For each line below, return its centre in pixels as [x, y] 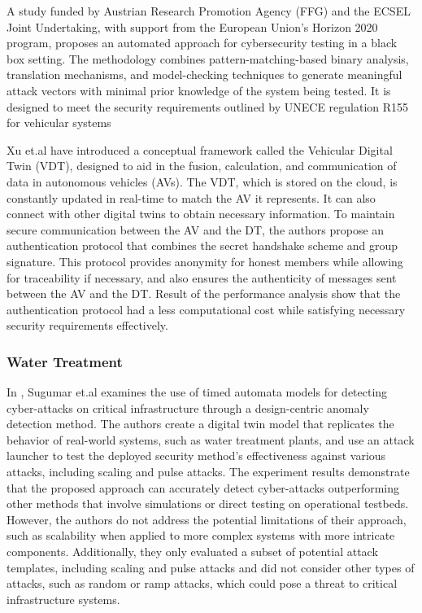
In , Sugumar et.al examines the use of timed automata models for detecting [197, 392]
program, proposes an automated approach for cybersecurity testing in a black [202, 43]
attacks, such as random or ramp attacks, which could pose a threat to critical [202, 583]
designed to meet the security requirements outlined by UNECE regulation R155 [208, 106]
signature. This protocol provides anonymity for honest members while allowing [205, 261]
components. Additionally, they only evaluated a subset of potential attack [192, 552]
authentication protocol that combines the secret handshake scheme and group [202, 245]
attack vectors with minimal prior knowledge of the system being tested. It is [199, 90]
